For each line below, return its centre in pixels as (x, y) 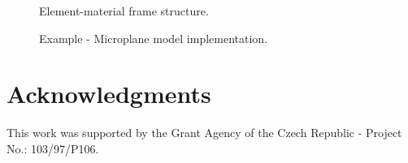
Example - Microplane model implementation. (154, 38)
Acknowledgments (109, 94)
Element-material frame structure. (124, 11)
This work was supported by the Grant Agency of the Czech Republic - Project (204, 133)
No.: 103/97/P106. (53, 148)
